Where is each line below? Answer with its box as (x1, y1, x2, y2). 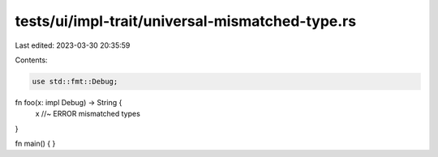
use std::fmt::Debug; (32, 77, 118, 86)
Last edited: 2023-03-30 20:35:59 (15, 40, 131, 50)
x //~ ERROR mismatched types (35, 109, 141, 119)
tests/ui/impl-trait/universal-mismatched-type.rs (15, 12, 357, 30)
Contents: (15, 55, 48, 65)
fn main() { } (15, 138, 56, 149)
